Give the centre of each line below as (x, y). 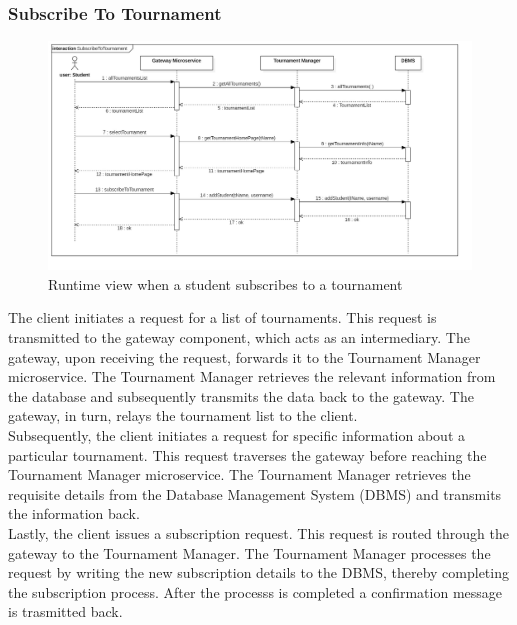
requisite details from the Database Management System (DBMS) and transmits (255, 493)
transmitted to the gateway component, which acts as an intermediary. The (239, 336)
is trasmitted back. (65, 611)
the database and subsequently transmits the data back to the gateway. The (241, 395)
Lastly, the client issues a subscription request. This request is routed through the (258, 532)
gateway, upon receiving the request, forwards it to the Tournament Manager (244, 356)
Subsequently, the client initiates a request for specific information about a (237, 434)
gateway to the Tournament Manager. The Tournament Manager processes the (249, 552)
